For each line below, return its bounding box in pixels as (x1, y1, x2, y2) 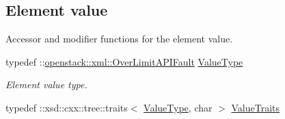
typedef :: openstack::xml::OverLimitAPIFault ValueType (5, 54, 243, 68)
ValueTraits (231, 100, 280, 114)
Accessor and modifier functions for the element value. (5, 31, 233, 46)
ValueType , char (144, 100, 213, 114)
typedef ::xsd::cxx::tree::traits (5, 100, 128, 114)
